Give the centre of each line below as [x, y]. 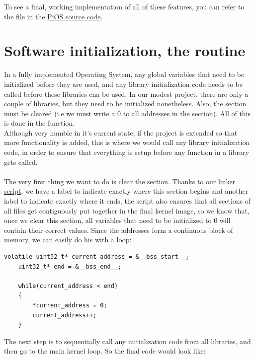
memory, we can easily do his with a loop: [68, 240]
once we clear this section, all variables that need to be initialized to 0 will [117, 220]
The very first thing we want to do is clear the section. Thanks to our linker [120, 181]
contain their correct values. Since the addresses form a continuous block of [119, 230]
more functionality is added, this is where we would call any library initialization [127, 142]
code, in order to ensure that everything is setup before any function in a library [127, 152]
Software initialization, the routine [125, 50]
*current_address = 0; [70, 305]
